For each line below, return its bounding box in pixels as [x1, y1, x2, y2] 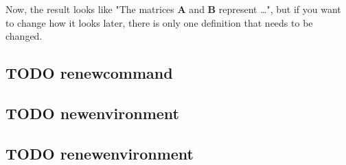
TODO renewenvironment [5, 142, 194, 164]
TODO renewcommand [5, 62, 173, 84]
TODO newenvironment [5, 102, 179, 123]
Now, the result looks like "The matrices [5, 2, 174, 16]
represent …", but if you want [218, 2, 341, 16]
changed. [5, 29, 43, 43]
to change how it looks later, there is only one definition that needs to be [5, 15, 313, 29]
